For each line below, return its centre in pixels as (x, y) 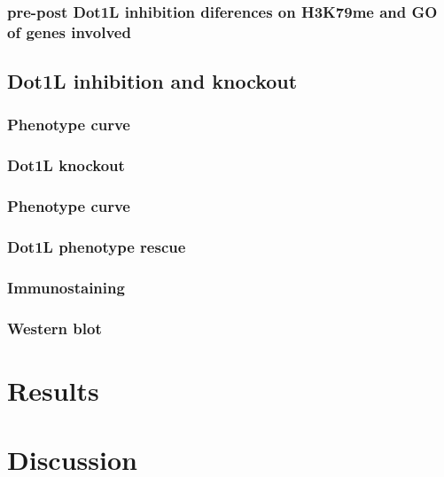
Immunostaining (66, 287)
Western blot (55, 328)
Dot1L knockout (66, 165)
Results (53, 390)
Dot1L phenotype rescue (97, 246)
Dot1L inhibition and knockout (152, 81)
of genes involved (69, 31)
